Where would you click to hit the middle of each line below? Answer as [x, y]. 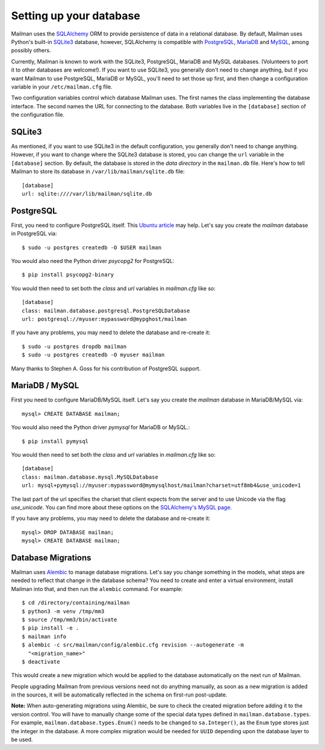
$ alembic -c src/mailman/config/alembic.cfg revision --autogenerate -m [133, 645]
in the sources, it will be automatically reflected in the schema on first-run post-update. [119, 695]
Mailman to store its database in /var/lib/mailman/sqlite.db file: [98, 172]
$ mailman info [44, 636]
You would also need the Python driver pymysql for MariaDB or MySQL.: [101, 427]
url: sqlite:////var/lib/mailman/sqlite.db [87, 194]
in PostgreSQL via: [34, 234]
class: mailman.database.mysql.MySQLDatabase [90, 477]
